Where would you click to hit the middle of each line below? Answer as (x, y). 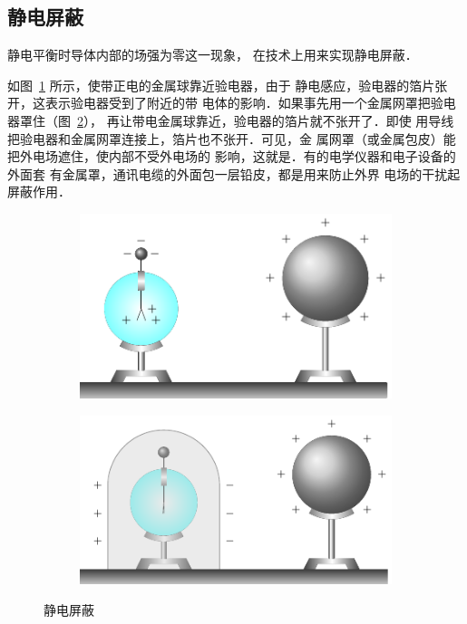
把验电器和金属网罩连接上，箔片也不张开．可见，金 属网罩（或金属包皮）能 (232, 138)
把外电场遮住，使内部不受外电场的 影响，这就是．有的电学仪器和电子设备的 (232, 156)
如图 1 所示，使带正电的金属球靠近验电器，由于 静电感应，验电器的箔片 (221, 85)
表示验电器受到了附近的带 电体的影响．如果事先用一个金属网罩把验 (244, 103)
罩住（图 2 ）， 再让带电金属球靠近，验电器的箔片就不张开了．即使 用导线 (237, 120)
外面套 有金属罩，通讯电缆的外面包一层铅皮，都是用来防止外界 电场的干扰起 (234, 173)
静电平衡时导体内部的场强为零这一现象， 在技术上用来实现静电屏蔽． (213, 55)
